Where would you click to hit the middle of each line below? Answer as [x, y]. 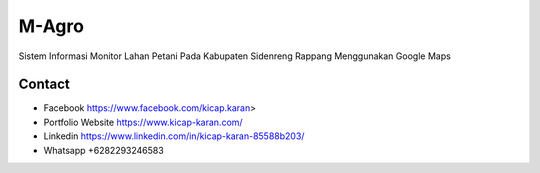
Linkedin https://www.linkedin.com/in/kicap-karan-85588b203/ [174, 136]
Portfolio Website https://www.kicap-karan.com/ [143, 122]
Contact [44, 84]
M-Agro [51, 26]
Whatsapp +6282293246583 [103, 150]
